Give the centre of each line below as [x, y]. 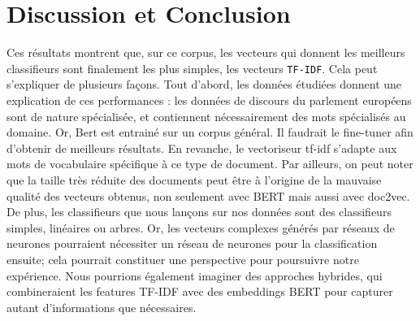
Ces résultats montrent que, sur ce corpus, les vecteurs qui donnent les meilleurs [206, 52]
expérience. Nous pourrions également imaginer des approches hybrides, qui [195, 275]
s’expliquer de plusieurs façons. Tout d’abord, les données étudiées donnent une [204, 84]
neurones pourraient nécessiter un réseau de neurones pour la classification [192, 243]
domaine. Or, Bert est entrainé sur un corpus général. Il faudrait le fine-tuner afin [210, 132]
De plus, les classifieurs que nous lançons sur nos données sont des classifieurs [199, 212]
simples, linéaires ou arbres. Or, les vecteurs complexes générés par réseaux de [201, 227]
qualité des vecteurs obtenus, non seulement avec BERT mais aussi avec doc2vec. [208, 195]
